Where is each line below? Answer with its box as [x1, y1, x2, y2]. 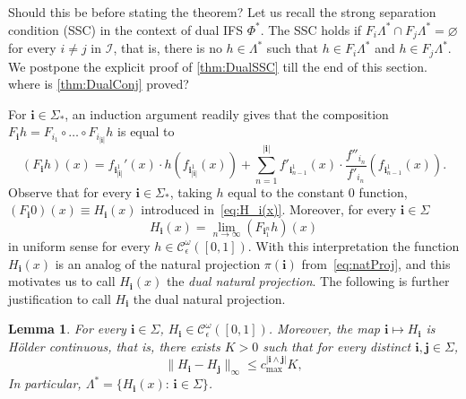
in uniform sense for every [8, 236, 151, 255]
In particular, [8, 374, 82, 393]
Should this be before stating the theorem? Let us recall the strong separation [8, 3, 436, 21]
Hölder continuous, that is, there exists [8, 336, 220, 355]
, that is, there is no [113, 39, 222, 57]
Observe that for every [8, 182, 132, 201]
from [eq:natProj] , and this [301, 254, 451, 273]
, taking [169, 182, 212, 201]
